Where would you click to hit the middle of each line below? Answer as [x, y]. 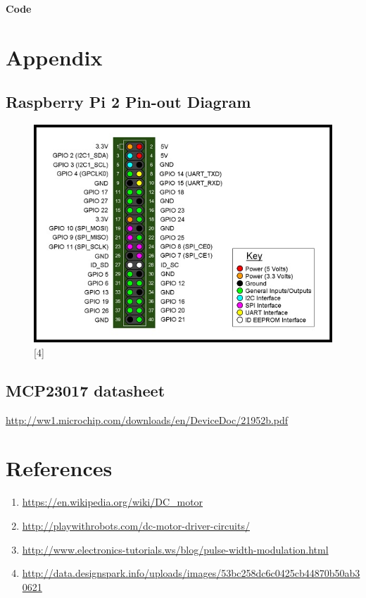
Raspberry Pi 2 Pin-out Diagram [128, 102]
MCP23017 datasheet [86, 390]
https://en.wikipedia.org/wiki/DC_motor [113, 502]
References [59, 468]
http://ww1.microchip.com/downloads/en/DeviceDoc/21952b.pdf [147, 419]
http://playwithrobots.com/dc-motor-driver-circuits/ [136, 525]
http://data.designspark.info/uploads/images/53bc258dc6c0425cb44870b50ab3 [191, 573]
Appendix [54, 57]
